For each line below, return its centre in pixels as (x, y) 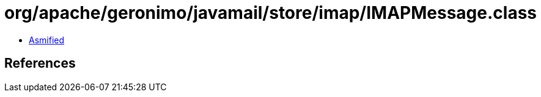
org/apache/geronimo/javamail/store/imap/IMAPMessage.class (271, 13)
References (40, 63)
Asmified (47, 40)
